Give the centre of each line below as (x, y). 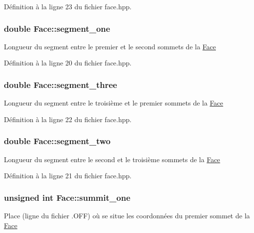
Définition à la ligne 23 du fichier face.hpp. (68, 6)
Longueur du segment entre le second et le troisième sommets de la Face (112, 159)
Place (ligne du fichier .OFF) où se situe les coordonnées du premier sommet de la (127, 216)
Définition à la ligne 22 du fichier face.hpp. (68, 119)
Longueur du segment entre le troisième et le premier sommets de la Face (114, 103)
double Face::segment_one (57, 28)
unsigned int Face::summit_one (67, 197)
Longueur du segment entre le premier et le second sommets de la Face (110, 46)
